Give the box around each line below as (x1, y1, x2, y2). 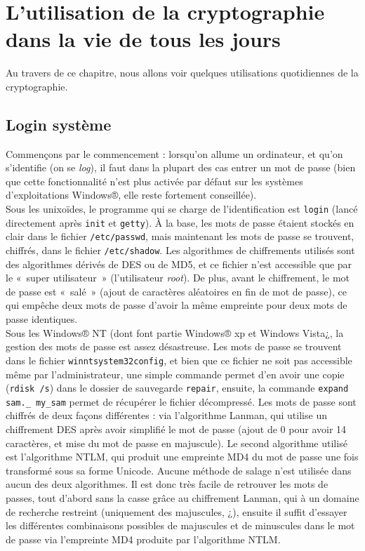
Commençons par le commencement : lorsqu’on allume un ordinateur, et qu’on (6, 146, 343, 161)
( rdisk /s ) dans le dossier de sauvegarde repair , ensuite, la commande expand (6, 380, 349, 395)
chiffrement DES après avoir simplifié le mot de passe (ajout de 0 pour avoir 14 (6, 422, 347, 437)
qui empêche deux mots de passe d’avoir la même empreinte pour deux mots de (6, 298, 347, 312)
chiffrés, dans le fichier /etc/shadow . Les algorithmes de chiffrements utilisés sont (6, 243, 355, 258)
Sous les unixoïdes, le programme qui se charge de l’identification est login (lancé (6, 201, 358, 216)
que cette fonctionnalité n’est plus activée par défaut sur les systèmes (6, 173, 303, 188)
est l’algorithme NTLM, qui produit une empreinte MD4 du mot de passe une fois (6, 449, 359, 464)
